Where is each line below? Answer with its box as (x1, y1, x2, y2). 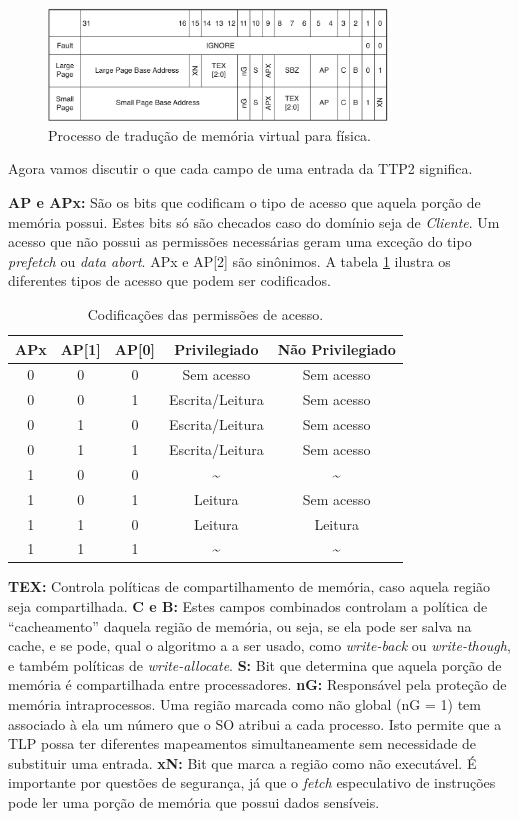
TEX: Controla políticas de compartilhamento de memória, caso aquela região (8, 576, 491, 597)
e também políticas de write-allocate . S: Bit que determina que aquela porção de (8, 654, 502, 675)
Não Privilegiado (277, 338, 396, 359)
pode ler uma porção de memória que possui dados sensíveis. (8, 791, 380, 812)
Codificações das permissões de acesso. (87, 304, 324, 325)
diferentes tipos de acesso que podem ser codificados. (8, 270, 331, 291)
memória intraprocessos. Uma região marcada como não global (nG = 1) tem (8, 694, 481, 715)
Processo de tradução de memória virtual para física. (48, 124, 372, 145)
